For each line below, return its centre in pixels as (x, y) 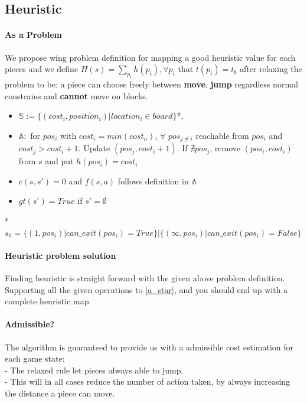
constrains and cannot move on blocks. (76, 95)
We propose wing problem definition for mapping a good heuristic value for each (150, 57)
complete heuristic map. (48, 301)
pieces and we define (42, 69)
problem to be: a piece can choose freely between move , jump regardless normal (151, 84)
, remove (225, 148)
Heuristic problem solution (61, 255)
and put (59, 161)
